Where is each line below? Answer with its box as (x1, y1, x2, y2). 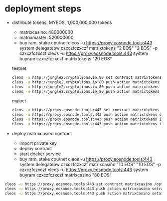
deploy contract (19, 145, 52, 151)
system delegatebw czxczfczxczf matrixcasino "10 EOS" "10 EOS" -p (19, 161, 162, 167)
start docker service (19, 151, 61, 157)
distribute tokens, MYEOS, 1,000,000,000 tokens (11, 19, 112, 25)
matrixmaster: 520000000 (19, 34, 74, 40)
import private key (19, 140, 57, 146)
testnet (11, 65, 27, 71)
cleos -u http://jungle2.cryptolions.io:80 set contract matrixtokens (11, 75, 162, 80)
